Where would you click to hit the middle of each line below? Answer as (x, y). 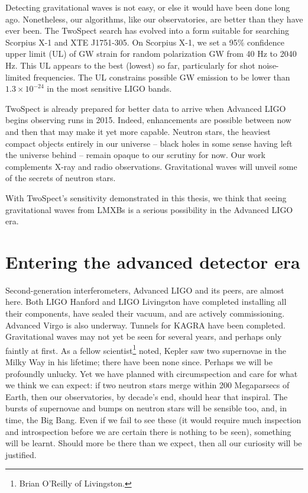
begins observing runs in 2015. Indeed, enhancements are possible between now (148, 120)
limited (18, 77)
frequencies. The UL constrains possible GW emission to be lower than (162, 77)
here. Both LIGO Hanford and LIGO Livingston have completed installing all (146, 302)
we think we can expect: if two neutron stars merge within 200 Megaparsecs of (147, 385)
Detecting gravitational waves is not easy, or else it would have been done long (148, 7)
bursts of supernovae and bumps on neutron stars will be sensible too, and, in (146, 408)
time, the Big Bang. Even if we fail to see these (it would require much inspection (153, 420)
